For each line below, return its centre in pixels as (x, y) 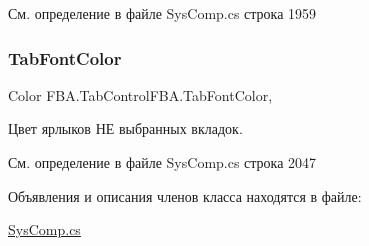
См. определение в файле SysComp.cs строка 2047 (162, 162)
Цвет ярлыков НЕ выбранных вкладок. (125, 128)
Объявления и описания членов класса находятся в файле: (185, 195)
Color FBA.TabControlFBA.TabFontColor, (140, 94)
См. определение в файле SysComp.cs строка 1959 (162, 13)
